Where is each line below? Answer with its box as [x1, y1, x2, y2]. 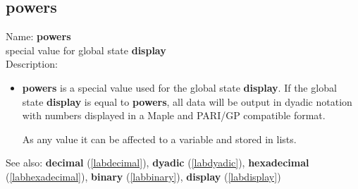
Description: [6, 56, 58, 71]
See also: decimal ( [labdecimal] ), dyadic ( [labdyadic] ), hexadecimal [6, 155, 309, 170]
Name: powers [6, 29, 71, 44]
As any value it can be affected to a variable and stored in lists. [22, 131, 297, 146]
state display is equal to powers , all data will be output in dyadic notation [22, 94, 352, 109]
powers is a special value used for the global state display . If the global [22, 80, 337, 94]
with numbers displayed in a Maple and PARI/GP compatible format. [22, 108, 326, 123]
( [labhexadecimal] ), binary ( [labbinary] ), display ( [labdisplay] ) [6, 169, 281, 183]
